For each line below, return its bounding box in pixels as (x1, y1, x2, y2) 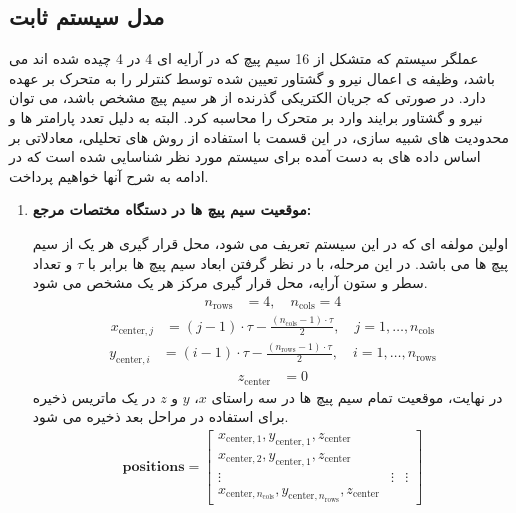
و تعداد (32, 252, 73, 273)
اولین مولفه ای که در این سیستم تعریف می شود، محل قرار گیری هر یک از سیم (32, 232, 509, 253)
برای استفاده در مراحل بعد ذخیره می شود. (32, 406, 289, 427)
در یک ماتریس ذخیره (32, 386, 156, 407)
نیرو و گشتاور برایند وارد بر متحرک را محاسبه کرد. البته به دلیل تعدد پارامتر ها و (9, 106, 483, 127)
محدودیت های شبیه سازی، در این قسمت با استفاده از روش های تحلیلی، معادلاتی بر (9, 126, 510, 147)
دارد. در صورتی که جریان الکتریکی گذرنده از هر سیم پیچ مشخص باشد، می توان (9, 87, 486, 108)
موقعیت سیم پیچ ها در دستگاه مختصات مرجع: (32, 199, 312, 220)
